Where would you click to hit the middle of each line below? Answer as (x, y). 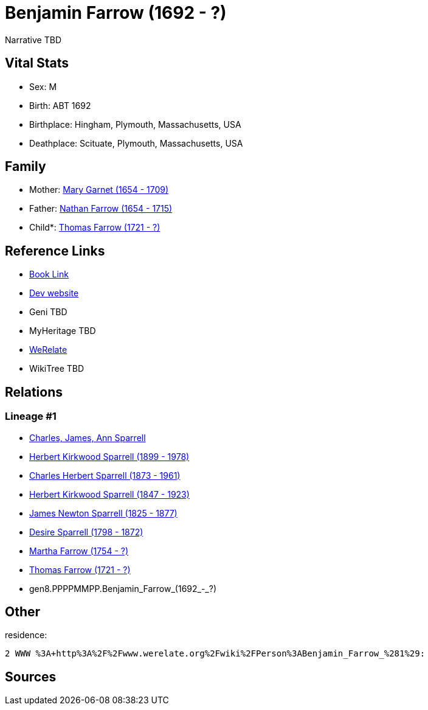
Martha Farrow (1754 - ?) (79, 551)
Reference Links (55, 251)
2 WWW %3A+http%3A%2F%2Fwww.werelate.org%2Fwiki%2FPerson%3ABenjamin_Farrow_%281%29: (215, 654)
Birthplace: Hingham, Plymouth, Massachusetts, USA (135, 124)
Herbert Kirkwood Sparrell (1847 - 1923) (109, 494)
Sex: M (43, 86)
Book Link (49, 274)
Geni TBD (48, 312)
